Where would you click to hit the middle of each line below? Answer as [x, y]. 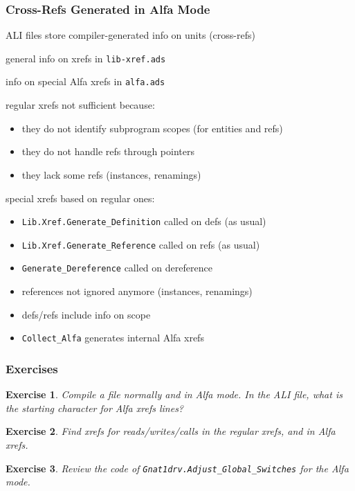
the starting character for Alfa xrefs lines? [95, 408]
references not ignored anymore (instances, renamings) [137, 291]
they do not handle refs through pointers [108, 151]
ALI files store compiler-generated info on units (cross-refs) [130, 35]
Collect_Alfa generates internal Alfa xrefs [113, 338]
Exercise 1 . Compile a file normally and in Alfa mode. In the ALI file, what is [174, 394]
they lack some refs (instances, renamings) [111, 174]
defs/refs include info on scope [86, 314]
